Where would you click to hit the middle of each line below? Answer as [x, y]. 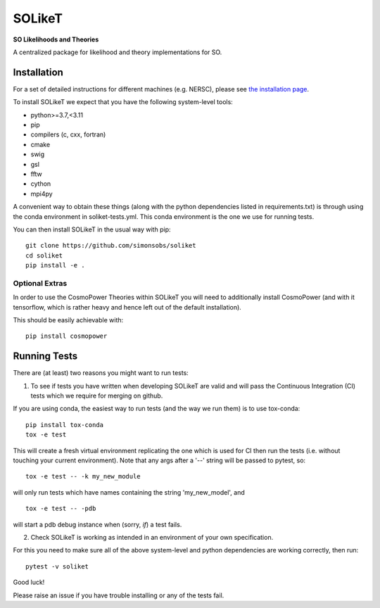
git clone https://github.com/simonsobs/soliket [111, 246]
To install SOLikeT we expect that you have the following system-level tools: [123, 102]
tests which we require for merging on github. [97, 396]
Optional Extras [40, 283]
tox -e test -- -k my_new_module [83, 476]
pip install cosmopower [66, 336]
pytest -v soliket [57, 566]
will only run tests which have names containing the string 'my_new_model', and [129, 492]
